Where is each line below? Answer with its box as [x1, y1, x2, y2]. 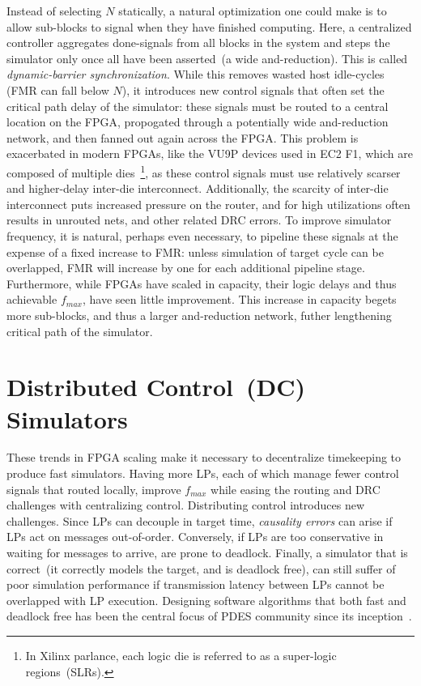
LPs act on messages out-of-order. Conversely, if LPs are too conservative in [6, 528, 384, 545]
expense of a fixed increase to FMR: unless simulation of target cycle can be [6, 243, 384, 260]
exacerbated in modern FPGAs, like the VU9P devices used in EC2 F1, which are [6, 145, 413, 162]
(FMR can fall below [6, 81, 109, 98]
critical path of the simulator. [6, 322, 153, 339]
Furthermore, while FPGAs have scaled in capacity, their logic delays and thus [6, 275, 397, 292]
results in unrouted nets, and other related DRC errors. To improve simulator [6, 211, 392, 228]
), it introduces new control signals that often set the [121, 81, 385, 98]
